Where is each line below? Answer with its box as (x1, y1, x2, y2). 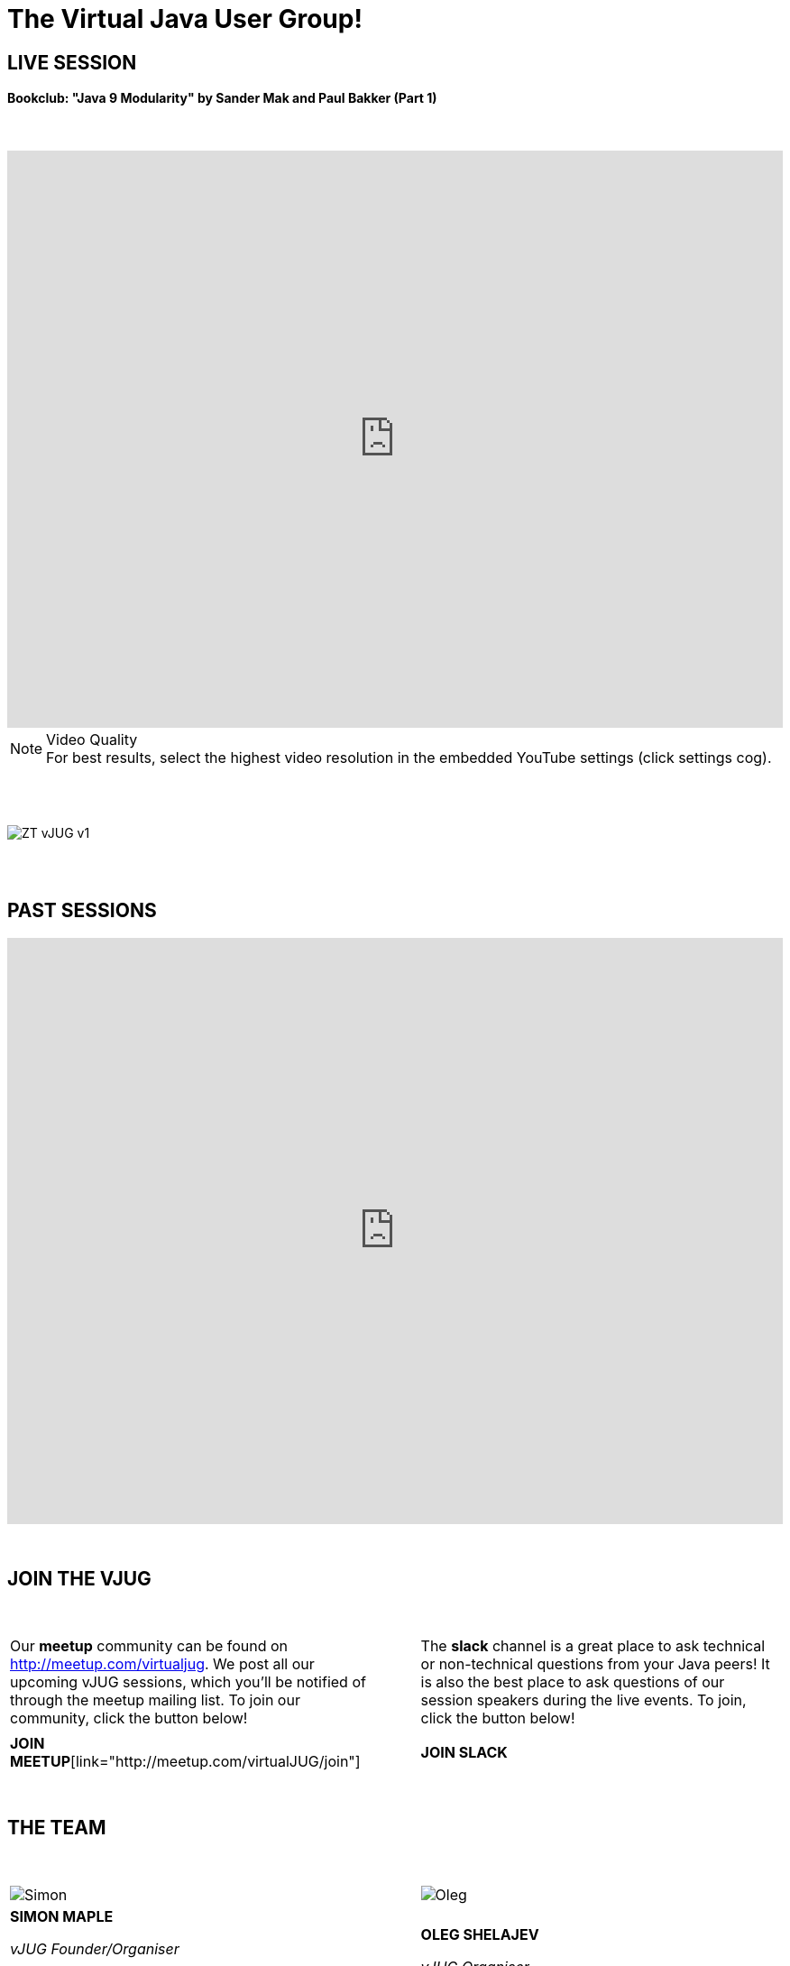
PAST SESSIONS (7, 899, 157, 923)
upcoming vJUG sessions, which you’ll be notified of (10, 1672, 366, 1691)
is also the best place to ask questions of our (420, 1672, 725, 1691)
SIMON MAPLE (10, 1906, 114, 1925)
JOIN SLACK (420, 1742, 508, 1761)
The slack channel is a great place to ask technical (420, 1636, 766, 1655)
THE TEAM (7, 1816, 106, 1840)
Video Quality (46, 730, 138, 749)
